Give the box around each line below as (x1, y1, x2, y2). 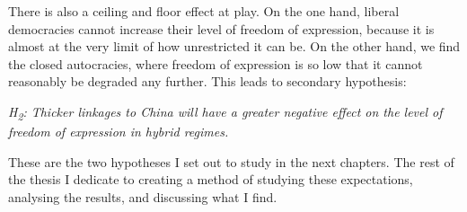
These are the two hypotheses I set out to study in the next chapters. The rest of (8, 152, 454, 171)
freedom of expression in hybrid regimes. (8, 122, 229, 141)
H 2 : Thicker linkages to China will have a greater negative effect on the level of (8, 102, 443, 123)
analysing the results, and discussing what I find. (8, 187, 278, 206)
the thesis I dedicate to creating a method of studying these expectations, (8, 170, 413, 189)
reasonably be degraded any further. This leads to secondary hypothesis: (8, 72, 407, 91)
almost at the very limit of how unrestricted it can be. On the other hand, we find (8, 37, 461, 56)
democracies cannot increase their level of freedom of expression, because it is (8, 19, 435, 38)
